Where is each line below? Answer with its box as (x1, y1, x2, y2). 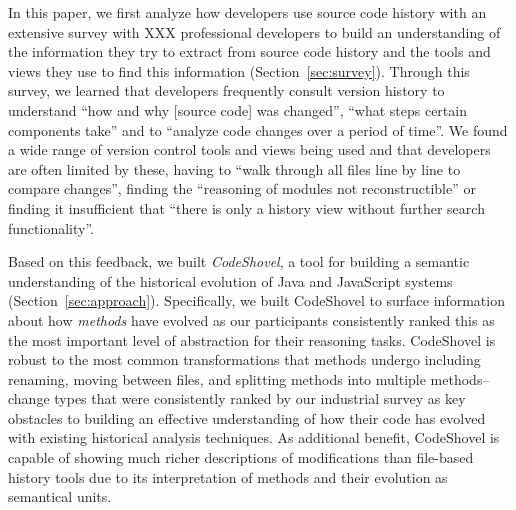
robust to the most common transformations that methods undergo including (8, 349, 481, 370)
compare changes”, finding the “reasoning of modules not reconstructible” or (8, 178, 476, 199)
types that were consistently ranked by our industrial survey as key (54, 388, 466, 409)
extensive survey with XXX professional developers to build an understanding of (8, 21, 501, 42)
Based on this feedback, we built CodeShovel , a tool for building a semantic (8, 251, 470, 272)
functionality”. (8, 217, 94, 238)
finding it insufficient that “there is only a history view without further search (8, 197, 485, 218)
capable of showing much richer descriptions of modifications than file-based (8, 447, 474, 468)
